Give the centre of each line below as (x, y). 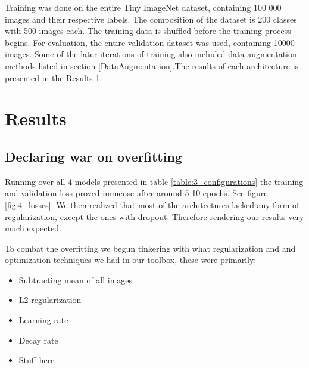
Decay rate (38, 340)
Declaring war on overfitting (93, 156)
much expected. (33, 228)
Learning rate (43, 320)
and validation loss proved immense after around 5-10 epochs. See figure (136, 193)
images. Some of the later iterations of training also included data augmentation (151, 54)
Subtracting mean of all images (76, 279)
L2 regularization (50, 300)
